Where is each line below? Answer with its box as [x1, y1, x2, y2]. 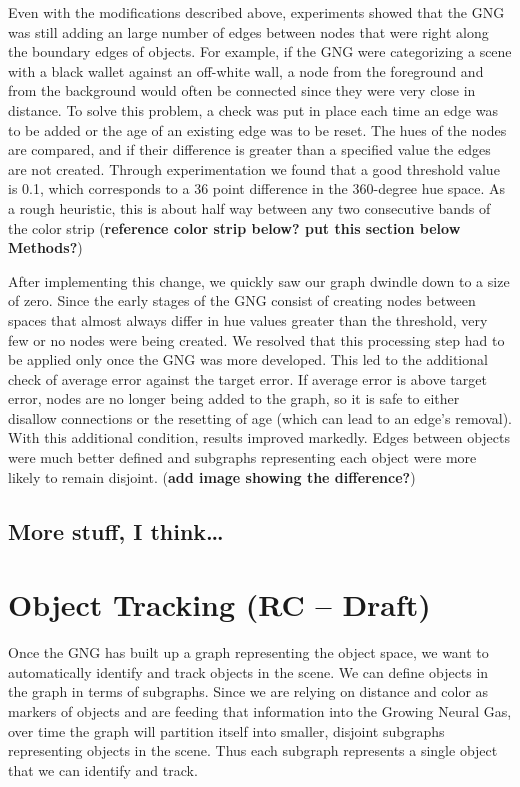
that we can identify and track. [8, 759, 198, 780]
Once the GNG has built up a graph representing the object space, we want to [8, 642, 489, 663]
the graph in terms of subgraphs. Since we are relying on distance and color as [8, 681, 489, 702]
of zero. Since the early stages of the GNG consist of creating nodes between [8, 290, 476, 311]
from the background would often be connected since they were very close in [8, 80, 476, 101]
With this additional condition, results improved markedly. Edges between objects [8, 427, 511, 448]
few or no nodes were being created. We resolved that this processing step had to [8, 329, 505, 350]
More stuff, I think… [8, 515, 224, 546]
